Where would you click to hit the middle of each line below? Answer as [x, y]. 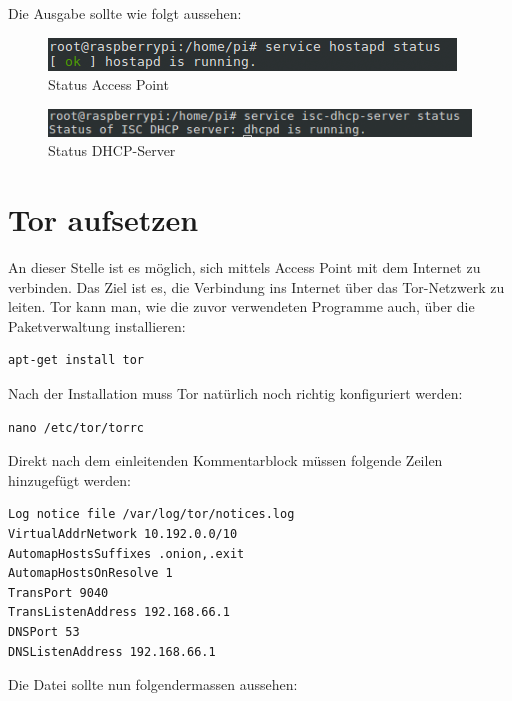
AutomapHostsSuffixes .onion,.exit [126, 553]
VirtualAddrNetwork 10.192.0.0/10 [123, 533]
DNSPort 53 [44, 631]
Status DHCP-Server [112, 150]
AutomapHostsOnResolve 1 [90, 573]
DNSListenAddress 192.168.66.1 [112, 651]
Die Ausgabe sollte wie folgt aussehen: [125, 13]
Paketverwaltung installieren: [97, 325]
